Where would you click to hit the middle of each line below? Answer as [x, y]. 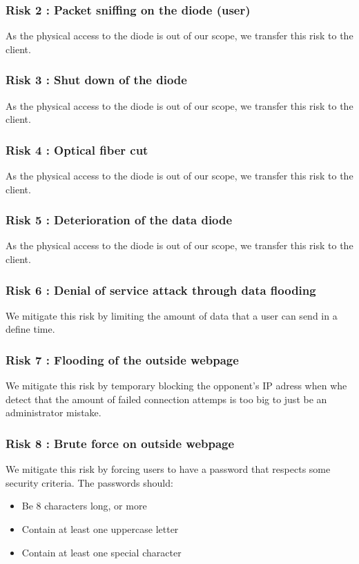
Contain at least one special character [101, 552]
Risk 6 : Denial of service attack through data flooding [161, 290]
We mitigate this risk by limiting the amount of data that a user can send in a [172, 315]
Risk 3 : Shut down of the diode [96, 80]
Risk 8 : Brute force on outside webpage [120, 443]
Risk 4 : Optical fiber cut [77, 149]
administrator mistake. [54, 412]
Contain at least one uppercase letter [100, 529]
